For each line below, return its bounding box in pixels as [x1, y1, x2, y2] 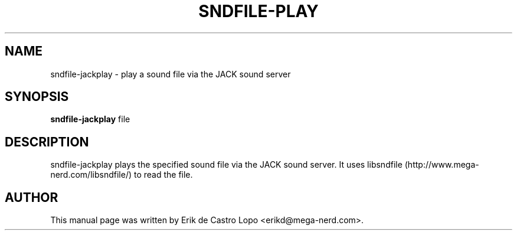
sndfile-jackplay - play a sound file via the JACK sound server [50, 68, 291, 79]
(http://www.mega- [404, 159, 479, 170]
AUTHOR [5, 190, 58, 205]
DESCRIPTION [5, 134, 89, 149]
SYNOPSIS [5, 89, 69, 105]
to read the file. [133, 169, 193, 180]
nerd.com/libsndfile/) [50, 169, 132, 180]
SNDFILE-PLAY [198, 1, 319, 21]
